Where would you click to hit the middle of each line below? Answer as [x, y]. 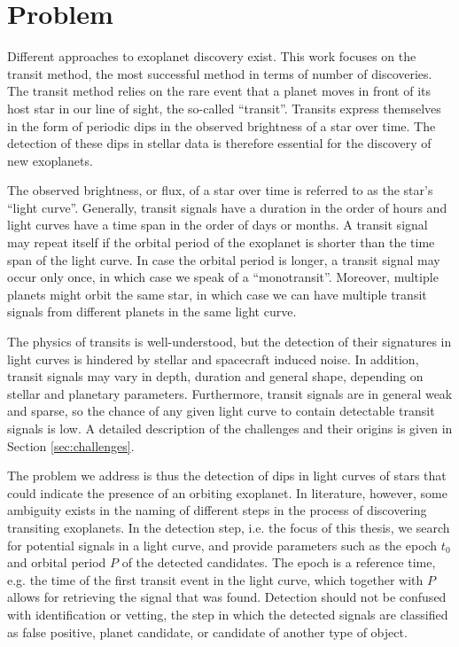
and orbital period [57, 562]
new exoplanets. [50, 160]
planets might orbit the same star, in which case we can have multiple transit [217, 294]
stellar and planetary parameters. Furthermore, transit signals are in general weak [230, 393]
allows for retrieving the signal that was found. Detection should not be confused [227, 597]
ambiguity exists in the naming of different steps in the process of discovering [217, 510]
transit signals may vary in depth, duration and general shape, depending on [215, 376]
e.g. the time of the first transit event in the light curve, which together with [215, 579]
